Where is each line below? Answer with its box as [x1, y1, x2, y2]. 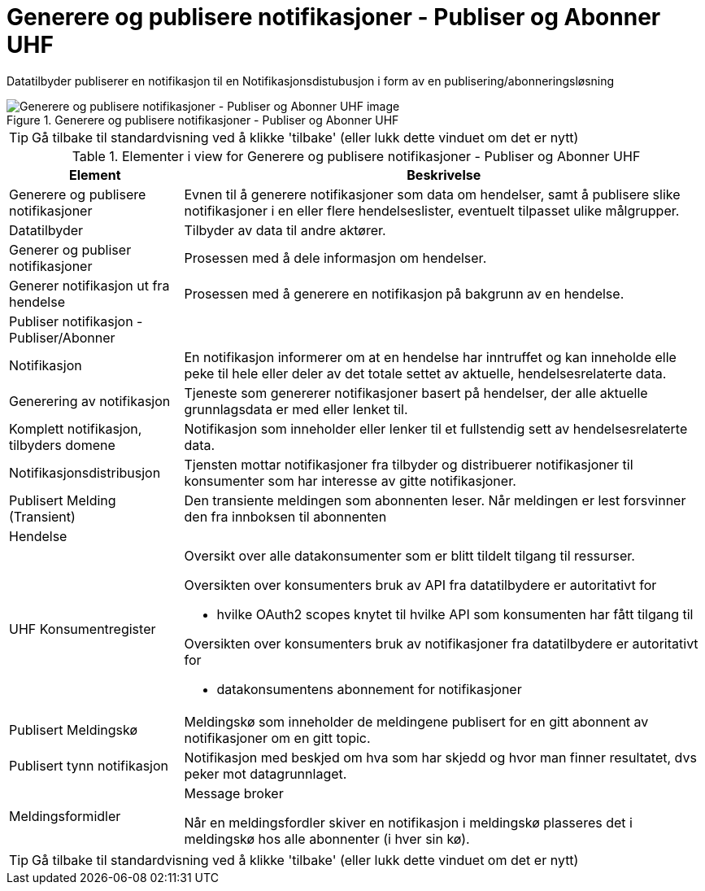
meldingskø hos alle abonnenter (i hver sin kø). [184, 830, 470, 847]
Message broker [184, 784, 284, 801]
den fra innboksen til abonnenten [184, 508, 387, 525]
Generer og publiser [9, 241, 132, 258]
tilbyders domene [9, 436, 115, 453]
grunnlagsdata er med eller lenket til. [184, 400, 408, 417]
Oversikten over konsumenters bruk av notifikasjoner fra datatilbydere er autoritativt [184, 635, 698, 652]
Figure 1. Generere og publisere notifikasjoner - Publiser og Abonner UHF [7, 112, 399, 127]
